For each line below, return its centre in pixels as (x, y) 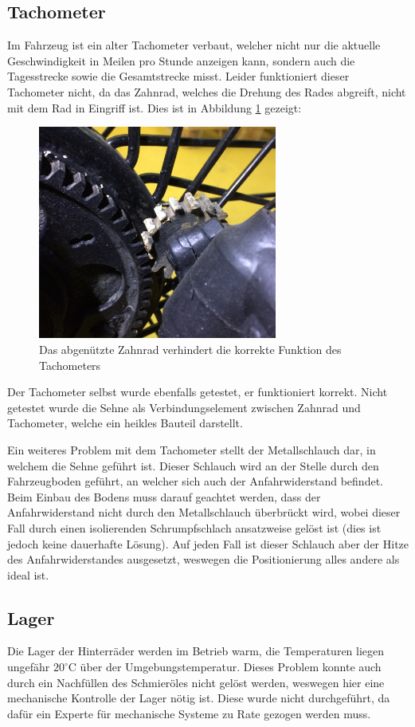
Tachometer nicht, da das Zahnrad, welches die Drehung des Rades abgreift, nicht (207, 91)
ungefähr (29, 667)
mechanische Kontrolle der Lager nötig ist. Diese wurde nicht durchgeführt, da (199, 698)
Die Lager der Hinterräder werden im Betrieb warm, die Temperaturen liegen (196, 651)
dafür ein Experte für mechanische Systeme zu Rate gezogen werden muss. (189, 713)
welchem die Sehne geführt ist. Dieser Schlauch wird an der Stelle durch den (193, 465)
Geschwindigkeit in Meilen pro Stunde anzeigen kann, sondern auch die (181, 60)
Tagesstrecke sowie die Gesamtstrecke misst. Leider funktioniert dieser (178, 76)
